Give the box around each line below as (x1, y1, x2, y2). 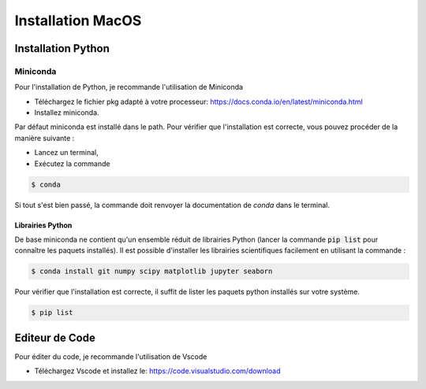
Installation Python (14, 42, 110, 55)
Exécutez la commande (34, 158, 110, 169)
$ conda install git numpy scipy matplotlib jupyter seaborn (31, 267, 273, 276)
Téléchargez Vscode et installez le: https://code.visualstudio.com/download (34, 366, 281, 376)
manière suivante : (14, 133, 75, 143)
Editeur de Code (14, 331, 96, 344)
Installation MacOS (14, 12, 142, 29)
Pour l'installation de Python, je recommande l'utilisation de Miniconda (14, 83, 244, 92)
